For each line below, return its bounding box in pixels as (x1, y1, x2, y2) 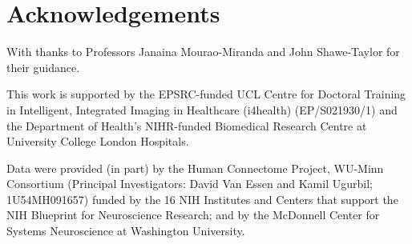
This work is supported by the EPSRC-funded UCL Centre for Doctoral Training (6, 86, 406, 102)
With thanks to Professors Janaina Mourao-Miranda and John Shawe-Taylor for (6, 43, 400, 60)
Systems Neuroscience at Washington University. (6, 222, 245, 239)
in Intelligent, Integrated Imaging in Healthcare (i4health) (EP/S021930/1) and (6, 101, 398, 118)
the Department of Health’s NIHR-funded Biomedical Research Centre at (6, 117, 367, 134)
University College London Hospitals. (6, 133, 189, 150)
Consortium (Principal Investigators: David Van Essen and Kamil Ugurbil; (6, 175, 373, 192)
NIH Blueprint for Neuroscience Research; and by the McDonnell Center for (6, 206, 380, 223)
